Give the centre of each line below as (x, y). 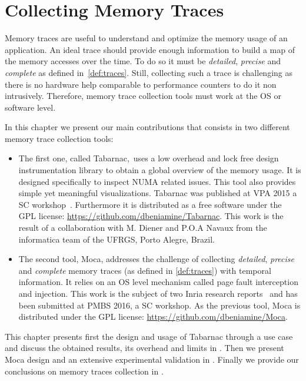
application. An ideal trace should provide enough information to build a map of (150, 49)
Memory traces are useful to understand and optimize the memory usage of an (146, 38)
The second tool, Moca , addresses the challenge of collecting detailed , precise (156, 259)
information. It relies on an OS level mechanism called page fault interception (158, 282)
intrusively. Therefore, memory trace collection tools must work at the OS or (143, 96)
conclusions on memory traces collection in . (84, 371)
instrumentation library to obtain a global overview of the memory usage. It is (160, 170)
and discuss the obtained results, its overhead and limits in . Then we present (144, 348)
